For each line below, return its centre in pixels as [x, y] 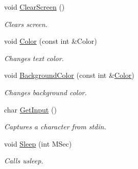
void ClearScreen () [34, 7]
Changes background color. [45, 92]
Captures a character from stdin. [55, 126]
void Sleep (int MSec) [38, 143]
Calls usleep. [24, 161]
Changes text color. [34, 58]
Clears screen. [26, 24]
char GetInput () [30, 109]
